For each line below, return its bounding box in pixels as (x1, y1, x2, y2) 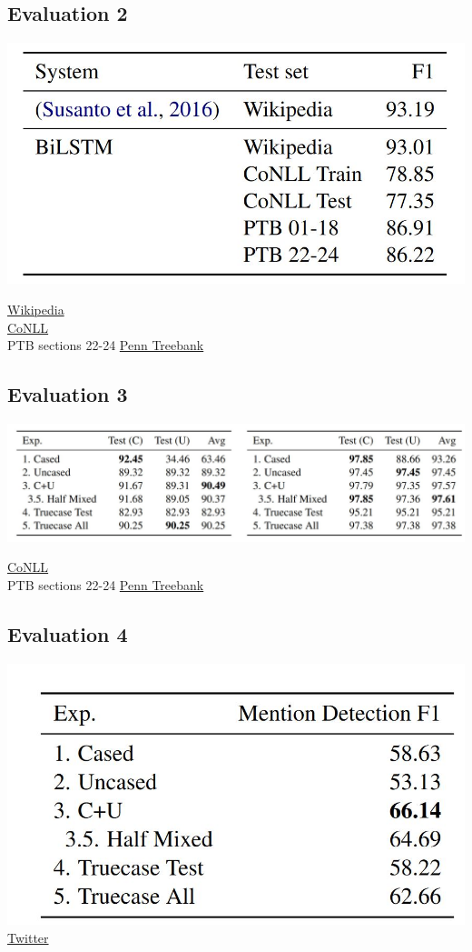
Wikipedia (7, 299, 64, 318)
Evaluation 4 (7, 620, 128, 647)
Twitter (7, 927, 49, 947)
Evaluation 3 (7, 380, 128, 408)
